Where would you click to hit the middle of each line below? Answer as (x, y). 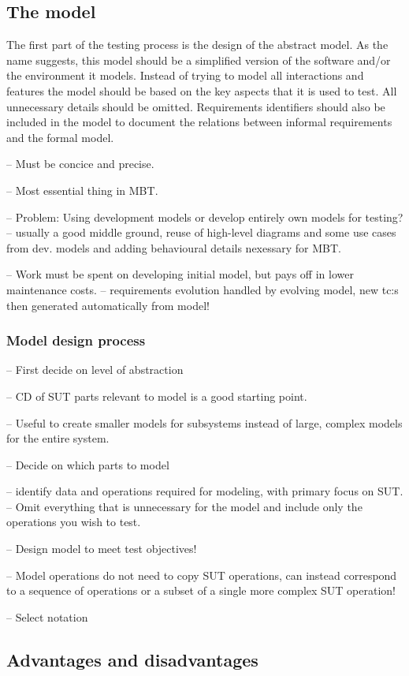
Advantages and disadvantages (132, 659)
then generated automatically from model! (108, 305)
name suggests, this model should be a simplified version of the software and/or (199, 60)
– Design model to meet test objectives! (102, 549)
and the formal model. (60, 137)
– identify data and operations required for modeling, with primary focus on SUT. (205, 491)
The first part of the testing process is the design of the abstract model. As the (197, 45)
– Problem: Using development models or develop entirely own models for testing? (205, 217)
